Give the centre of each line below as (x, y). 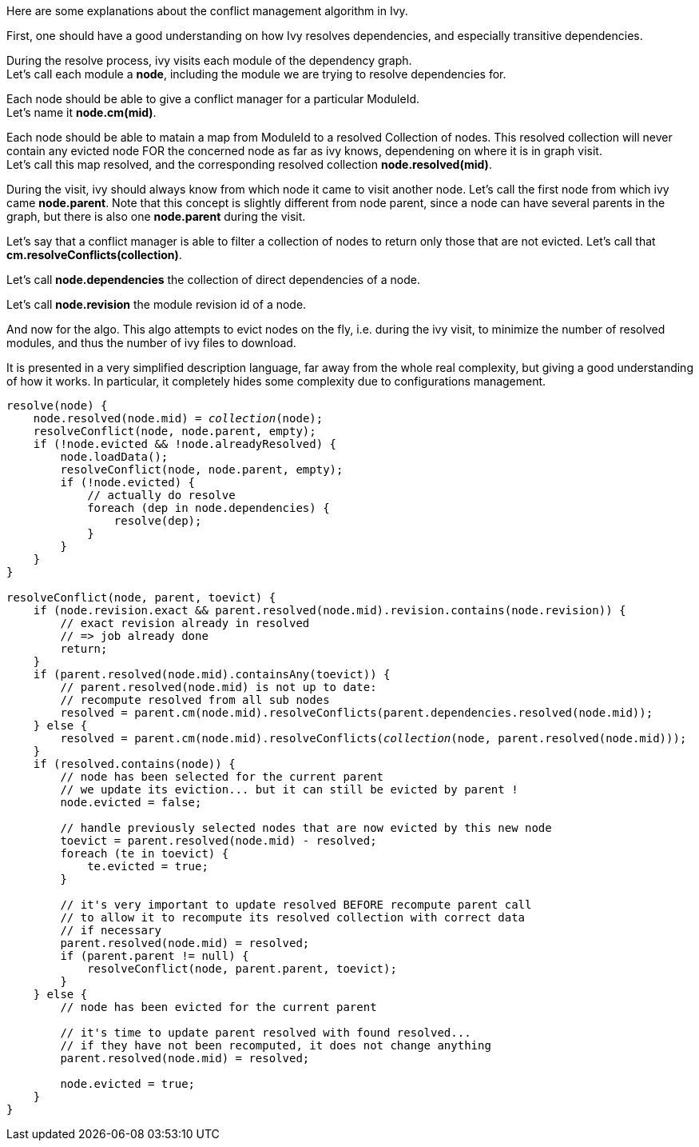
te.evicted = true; (148, 866)
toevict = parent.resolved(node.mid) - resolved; (218, 841)
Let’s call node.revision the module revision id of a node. (157, 304)
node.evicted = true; (128, 1084)
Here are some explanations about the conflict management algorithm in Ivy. (207, 11)
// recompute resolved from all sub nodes (195, 700)
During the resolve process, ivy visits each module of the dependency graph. (209, 60)
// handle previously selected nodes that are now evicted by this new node (306, 828)
